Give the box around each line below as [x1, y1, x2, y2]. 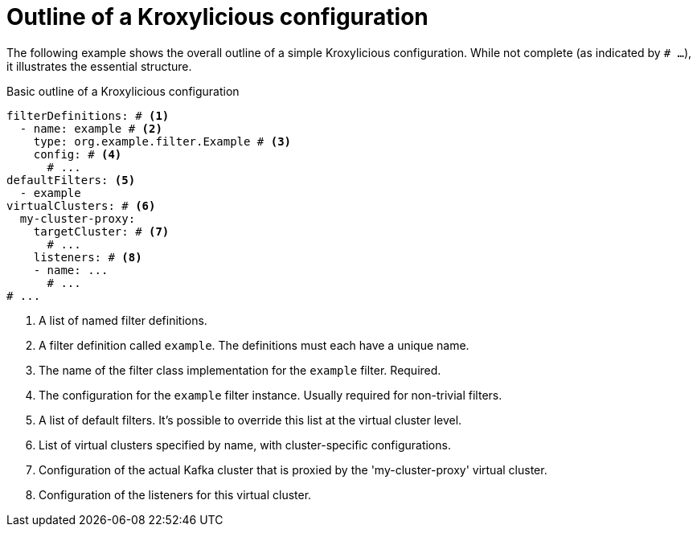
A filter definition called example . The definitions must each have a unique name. [39, 338, 469, 352]
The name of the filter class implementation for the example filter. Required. [39, 363, 441, 377]
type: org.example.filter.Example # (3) [33, 134, 292, 148]
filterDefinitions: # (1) [6, 109, 170, 122]
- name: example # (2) [19, 121, 162, 135]
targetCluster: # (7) [33, 224, 170, 238]
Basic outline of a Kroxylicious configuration [6, 84, 240, 98]
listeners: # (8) [33, 250, 142, 264]
